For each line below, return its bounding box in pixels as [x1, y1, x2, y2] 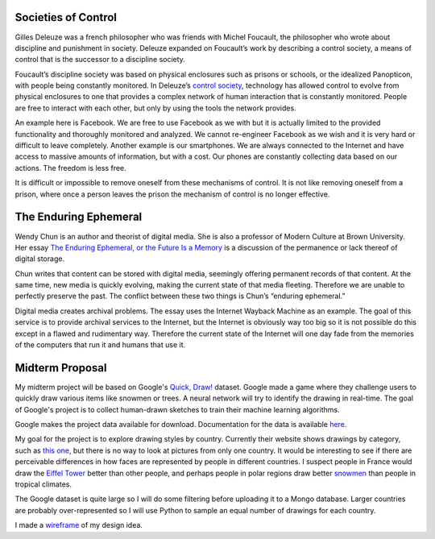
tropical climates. [14, 479, 72, 489]
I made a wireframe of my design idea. [14, 520, 143, 530]
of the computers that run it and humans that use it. [14, 340, 186, 350]
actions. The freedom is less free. [14, 163, 126, 172]
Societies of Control [14, 10, 117, 24]
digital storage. [14, 254, 64, 263]
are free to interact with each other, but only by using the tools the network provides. [14, 103, 297, 113]
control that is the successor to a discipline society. [14, 55, 185, 64]
